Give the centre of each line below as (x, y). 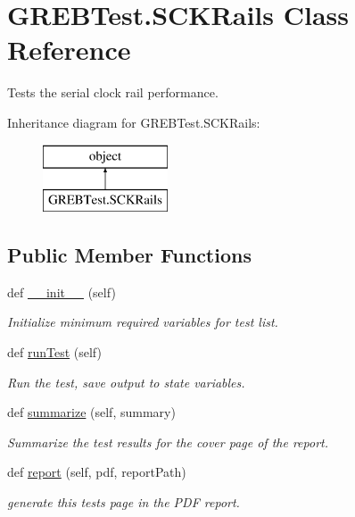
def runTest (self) (54, 352)
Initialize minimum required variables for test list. (143, 322)
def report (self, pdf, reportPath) (97, 472)
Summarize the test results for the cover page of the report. (168, 442)
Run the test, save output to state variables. (126, 382)
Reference (69, 50)
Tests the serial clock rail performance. (113, 92)
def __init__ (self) (62, 292)
